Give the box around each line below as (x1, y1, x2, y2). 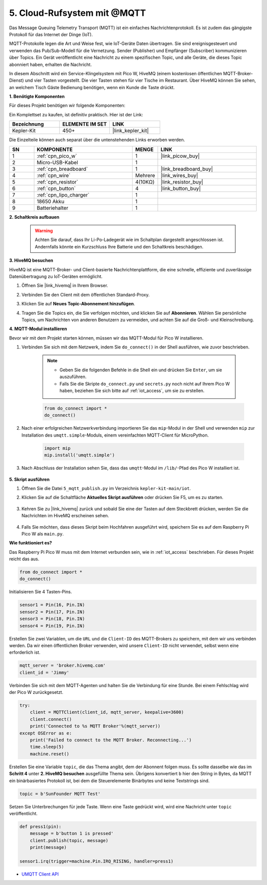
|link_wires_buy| (160, 172, 198, 179)
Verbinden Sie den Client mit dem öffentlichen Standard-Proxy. (21, 292, 150, 297)
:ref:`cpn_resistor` (37, 178, 79, 185)
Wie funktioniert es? (9, 540, 52, 546)
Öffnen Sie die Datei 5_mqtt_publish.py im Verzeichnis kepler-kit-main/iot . (21, 485, 191, 491)
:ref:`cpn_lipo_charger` (37, 191, 90, 198)
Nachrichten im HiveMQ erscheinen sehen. (21, 513, 109, 519)
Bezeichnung (12, 121, 44, 128)
